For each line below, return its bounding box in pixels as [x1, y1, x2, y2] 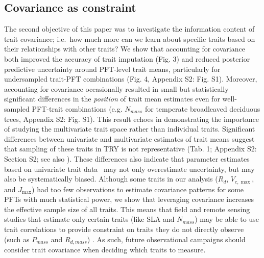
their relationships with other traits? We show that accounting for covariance [4, 43, 245, 54]
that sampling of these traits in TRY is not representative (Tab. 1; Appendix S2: [4, 143, 257, 154]
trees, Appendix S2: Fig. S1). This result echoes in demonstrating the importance [4, 113, 259, 124]
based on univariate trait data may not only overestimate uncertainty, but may [4, 163, 255, 174]
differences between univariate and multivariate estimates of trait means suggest [4, 133, 255, 144]
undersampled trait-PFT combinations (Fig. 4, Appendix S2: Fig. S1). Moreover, [4, 73, 257, 84]
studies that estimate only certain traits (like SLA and [4, 214, 175, 224]
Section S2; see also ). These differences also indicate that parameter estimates [4, 153, 250, 164]
